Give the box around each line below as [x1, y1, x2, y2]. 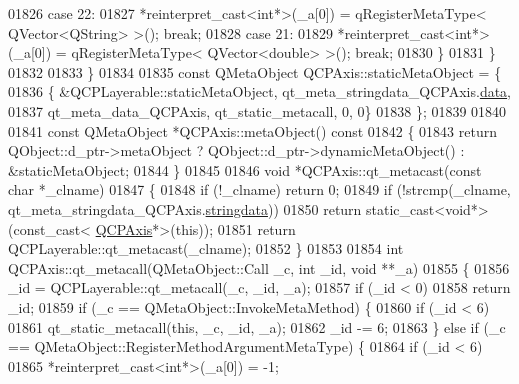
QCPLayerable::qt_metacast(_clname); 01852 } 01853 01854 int [8, 238, 404, 259]
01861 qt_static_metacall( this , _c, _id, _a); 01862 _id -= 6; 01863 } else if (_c [8, 316, 506, 337]
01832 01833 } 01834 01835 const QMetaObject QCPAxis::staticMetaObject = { [8, 61, 502, 82]
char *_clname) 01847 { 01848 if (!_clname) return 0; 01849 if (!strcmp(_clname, [8, 179, 511, 200]
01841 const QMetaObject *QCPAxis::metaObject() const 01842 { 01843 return [8, 120, 497, 141]
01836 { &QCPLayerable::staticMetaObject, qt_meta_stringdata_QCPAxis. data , [8, 81, 512, 102]
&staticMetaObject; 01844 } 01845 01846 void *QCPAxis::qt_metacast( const [8, 159, 482, 180]
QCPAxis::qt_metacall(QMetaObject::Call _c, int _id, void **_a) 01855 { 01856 [8, 257, 510, 278]
